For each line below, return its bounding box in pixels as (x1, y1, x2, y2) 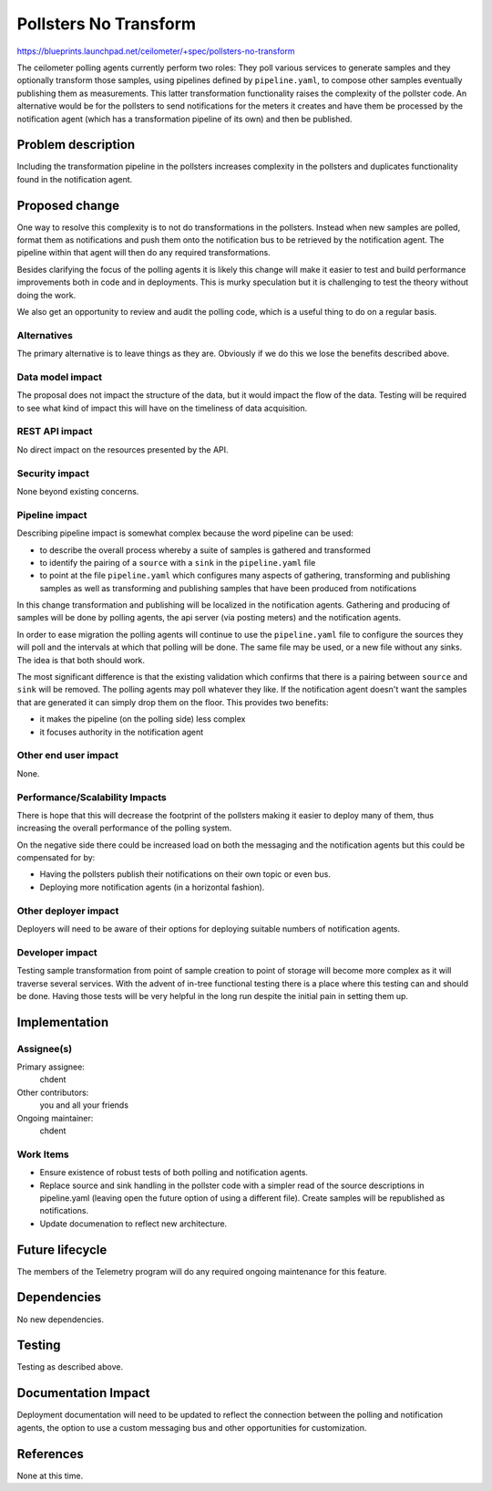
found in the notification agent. (16, 173, 133, 184)
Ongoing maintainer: (16, 1112, 94, 1123)
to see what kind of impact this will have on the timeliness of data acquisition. (16, 402, 308, 413)
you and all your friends (39, 1100, 129, 1110)
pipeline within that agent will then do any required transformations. (16, 247, 271, 258)
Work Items (16, 1148, 69, 1161)
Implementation (16, 1014, 109, 1030)
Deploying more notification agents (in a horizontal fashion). (39, 881, 265, 892)
